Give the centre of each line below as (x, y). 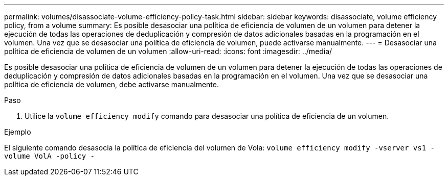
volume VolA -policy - (50, 156)
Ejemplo (18, 132)
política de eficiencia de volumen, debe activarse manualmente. (111, 84)
